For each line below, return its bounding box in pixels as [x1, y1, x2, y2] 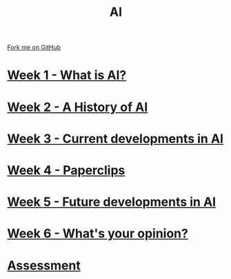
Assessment [7, 258, 81, 273]
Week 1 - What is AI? [7, 67, 127, 83]
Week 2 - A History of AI [7, 99, 148, 115]
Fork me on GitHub [7, 43, 61, 52]
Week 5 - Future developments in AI [7, 195, 216, 210]
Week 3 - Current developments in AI [7, 131, 224, 146]
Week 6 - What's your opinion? [7, 226, 188, 242]
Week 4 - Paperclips [7, 162, 125, 178]
